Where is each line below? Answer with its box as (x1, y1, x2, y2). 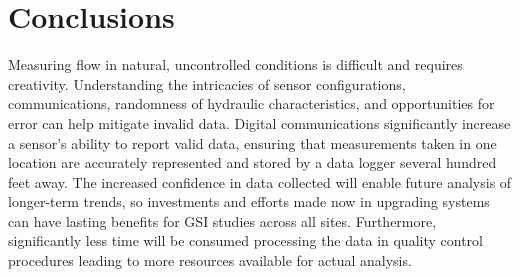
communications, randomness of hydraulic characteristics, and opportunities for (8, 93, 495, 114)
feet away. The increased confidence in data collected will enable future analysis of (8, 171, 512, 192)
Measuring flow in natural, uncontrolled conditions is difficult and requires (8, 54, 463, 75)
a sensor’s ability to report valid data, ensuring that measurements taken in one (8, 132, 497, 153)
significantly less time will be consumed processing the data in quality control (8, 230, 483, 251)
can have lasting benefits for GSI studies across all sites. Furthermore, (8, 210, 437, 231)
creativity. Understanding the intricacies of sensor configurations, (8, 73, 406, 94)
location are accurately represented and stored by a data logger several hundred (8, 152, 497, 173)
